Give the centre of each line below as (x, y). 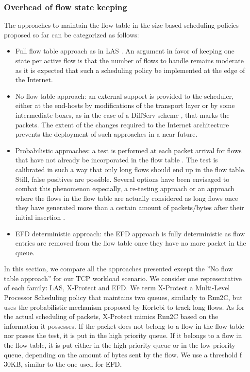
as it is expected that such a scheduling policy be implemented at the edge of (130, 70)
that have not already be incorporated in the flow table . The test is (117, 160)
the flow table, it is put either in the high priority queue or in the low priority (120, 345)
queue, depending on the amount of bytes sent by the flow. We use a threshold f (123, 354)
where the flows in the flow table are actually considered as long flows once (127, 198)
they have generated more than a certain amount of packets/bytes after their (130, 207)
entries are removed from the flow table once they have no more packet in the (131, 243)
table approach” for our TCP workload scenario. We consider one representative (123, 278)
